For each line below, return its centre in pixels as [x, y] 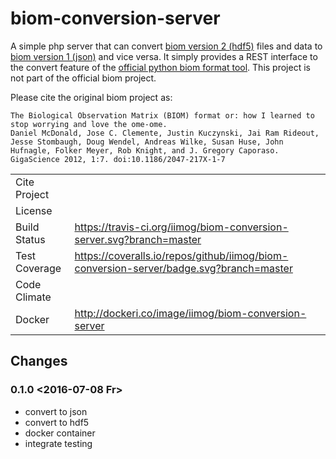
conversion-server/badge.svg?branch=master [183, 268]
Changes [39, 361]
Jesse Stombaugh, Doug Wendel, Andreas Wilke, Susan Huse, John [147, 142]
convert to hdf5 [57, 422]
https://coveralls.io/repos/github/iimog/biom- [181, 255]
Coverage [38, 268]
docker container [60, 433]
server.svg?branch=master [138, 239]
